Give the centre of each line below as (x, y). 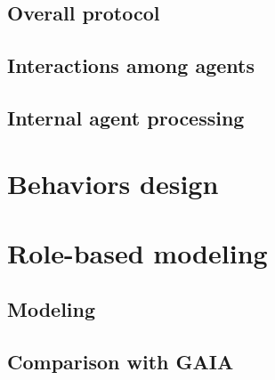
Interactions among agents (131, 65)
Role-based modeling (137, 252)
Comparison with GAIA (121, 362)
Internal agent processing (126, 117)
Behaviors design (113, 183)
